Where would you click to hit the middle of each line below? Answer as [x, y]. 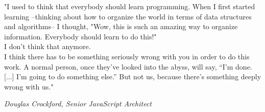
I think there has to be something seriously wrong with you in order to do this [127, 56]
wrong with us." [29, 86]
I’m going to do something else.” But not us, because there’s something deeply [139, 76]
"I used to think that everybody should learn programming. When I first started [130, 6]
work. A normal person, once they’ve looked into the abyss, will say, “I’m [119, 66]
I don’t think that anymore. [47, 46]
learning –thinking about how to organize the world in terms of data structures [128, 16]
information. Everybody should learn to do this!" [80, 36]
